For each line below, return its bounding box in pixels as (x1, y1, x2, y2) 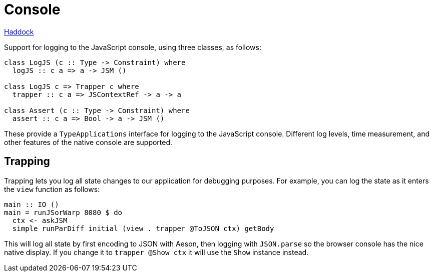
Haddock (4, 27, 34, 36)
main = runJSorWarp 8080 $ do (4, 208, 123, 216)
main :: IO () (4, 200, 59, 208)
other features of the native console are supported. (4, 137, 173, 146)
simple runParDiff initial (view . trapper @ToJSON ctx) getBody (12, 224, 274, 232)
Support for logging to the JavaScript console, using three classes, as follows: (4, 42, 261, 51)
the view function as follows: (4, 184, 100, 193)
